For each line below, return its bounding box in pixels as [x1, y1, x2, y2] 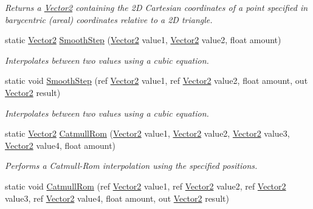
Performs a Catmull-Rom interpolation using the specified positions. [5, 159, 258, 172]
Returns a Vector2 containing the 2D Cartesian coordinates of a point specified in [5, 1, 308, 13]
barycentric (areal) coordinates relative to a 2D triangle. [5, 13, 213, 26]
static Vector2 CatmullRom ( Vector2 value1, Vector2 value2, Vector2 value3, [5, 127, 290, 140]
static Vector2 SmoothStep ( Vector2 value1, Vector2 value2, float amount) [5, 33, 281, 46]
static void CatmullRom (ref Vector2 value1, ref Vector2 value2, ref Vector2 [5, 179, 286, 192]
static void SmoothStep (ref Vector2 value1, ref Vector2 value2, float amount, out [5, 74, 308, 87]
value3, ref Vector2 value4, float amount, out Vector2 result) [5, 191, 229, 204]
